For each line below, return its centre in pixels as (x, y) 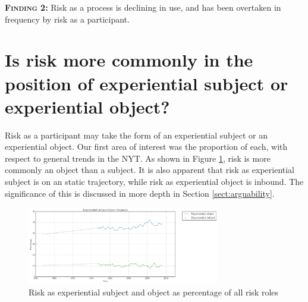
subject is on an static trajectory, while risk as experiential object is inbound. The (154, 182)
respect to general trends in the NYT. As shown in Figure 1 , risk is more (138, 158)
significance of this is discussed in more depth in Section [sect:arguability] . (140, 193)
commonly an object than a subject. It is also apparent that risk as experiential (150, 170)
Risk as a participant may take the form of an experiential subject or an (136, 135)
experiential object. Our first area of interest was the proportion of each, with (146, 147)
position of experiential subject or (147, 83)
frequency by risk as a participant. (67, 19)
